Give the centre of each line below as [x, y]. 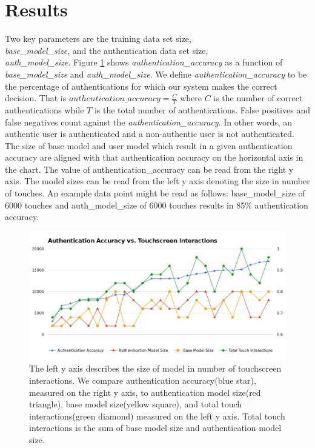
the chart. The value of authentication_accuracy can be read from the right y [149, 169]
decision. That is [36, 98]
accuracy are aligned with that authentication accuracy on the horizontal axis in [154, 157]
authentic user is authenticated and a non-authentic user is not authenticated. [150, 134]
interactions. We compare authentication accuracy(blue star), [143, 380]
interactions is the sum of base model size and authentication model [155, 428]
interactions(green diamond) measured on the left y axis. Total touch [157, 416]
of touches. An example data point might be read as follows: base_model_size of [155, 193]
